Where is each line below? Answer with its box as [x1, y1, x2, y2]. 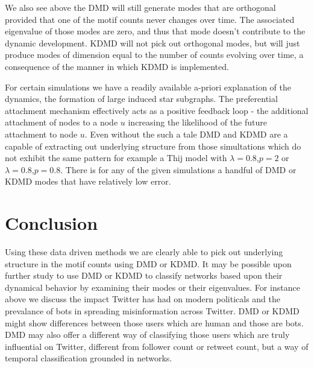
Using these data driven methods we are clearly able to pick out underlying [5, 246, 283, 258]
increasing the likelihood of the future [128, 116, 267, 128]
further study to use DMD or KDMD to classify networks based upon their [5, 269, 283, 282]
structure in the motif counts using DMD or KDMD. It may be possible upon [5, 257, 292, 270]
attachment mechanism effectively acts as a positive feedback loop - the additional [5, 104, 309, 116]
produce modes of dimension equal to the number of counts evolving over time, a [5, 48, 304, 61]
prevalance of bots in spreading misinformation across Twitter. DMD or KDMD [5, 305, 300, 317]
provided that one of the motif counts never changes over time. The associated [5, 13, 295, 25]
